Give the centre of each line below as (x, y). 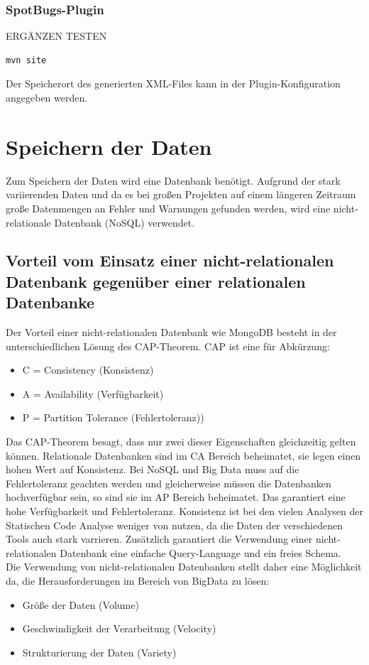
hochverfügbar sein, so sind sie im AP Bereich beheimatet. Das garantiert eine (176, 497)
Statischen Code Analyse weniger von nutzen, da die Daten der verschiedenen (174, 525)
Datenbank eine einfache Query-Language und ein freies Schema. (200, 552)
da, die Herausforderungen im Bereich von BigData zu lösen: (138, 580)
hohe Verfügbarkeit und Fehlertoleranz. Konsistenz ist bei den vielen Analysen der (184, 511)
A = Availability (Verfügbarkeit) (93, 393)
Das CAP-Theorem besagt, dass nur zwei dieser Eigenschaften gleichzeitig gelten (181, 442)
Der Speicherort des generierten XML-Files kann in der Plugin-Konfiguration (173, 83)
